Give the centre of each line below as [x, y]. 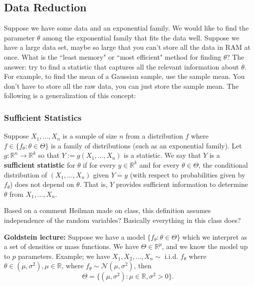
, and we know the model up [205, 246]
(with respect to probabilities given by [188, 174]
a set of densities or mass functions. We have [71, 246]
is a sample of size [90, 136]
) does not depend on [42, 184]
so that [49, 155]
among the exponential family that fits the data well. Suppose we [141, 37]
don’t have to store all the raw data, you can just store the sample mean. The [121, 86]
